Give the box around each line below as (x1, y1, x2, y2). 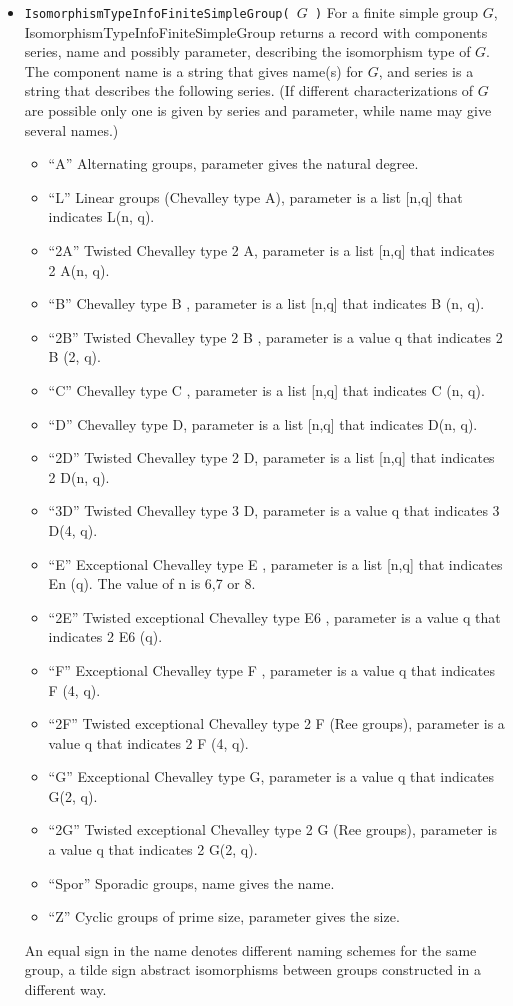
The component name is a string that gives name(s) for (24, 60, 364, 81)
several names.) (24, 119, 119, 140)
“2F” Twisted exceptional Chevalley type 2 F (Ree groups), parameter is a (48, 713, 505, 734)
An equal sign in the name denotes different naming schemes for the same (24, 939, 477, 960)
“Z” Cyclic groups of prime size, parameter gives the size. (48, 906, 400, 927)
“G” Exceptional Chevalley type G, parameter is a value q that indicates (48, 766, 495, 787)
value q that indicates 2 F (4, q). (48, 732, 249, 753)
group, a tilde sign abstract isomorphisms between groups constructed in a (24, 959, 481, 980)
